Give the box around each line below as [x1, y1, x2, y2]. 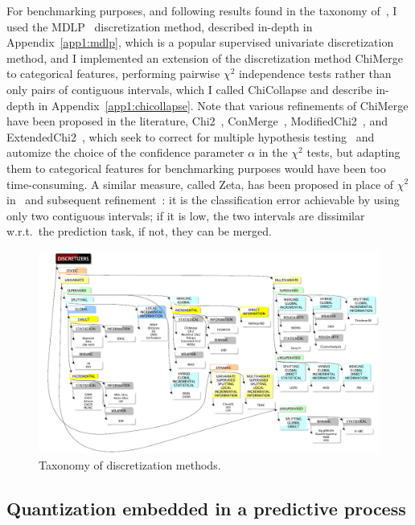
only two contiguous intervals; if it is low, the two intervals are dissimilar [6, 207, 365, 224]
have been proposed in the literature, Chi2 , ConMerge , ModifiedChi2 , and [6, 113, 388, 129]
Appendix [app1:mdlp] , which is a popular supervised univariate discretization [6, 34, 394, 51]
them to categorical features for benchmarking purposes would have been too [6, 159, 386, 176]
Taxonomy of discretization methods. [39, 457, 221, 474]
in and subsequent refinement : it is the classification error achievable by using [6, 191, 400, 208]
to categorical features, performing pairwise [6, 65, 220, 82]
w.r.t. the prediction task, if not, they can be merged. [6, 223, 272, 240]
